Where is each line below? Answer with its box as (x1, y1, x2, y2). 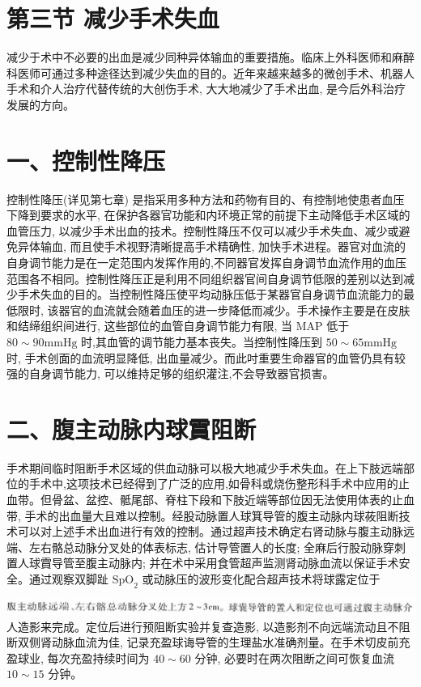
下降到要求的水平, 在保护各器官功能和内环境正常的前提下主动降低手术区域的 (6, 206, 410, 223)
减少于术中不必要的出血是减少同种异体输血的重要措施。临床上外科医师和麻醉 (6, 49, 415, 66)
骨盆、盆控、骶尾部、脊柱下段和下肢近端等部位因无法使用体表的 (51, 491, 392, 508)
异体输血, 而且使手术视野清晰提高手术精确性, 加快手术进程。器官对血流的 (17, 238, 406, 255)
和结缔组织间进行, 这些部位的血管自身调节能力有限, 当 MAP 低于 (6, 317, 350, 334)
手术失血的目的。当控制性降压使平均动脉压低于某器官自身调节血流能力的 (17, 286, 403, 303)
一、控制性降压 (6, 143, 166, 176)
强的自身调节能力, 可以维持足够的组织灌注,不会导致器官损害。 (6, 365, 334, 382)
